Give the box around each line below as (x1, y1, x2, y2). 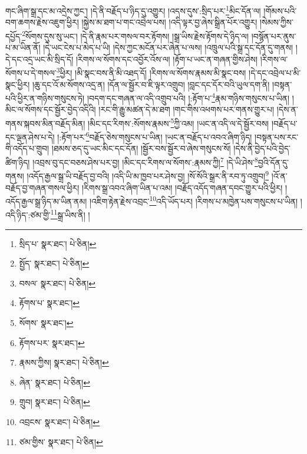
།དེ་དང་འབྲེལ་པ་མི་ (249, 66, 301, 78)
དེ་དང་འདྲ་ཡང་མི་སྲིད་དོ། (5, 52, 74, 65)
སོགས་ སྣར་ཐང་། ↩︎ (19, 317, 74, 329)
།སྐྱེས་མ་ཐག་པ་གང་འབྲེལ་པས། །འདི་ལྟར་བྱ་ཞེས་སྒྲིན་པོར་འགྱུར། (81, 16, 258, 28)
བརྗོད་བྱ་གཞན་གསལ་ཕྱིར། (5, 181, 80, 193)
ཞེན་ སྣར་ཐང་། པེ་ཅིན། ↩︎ (19, 376, 90, 388)
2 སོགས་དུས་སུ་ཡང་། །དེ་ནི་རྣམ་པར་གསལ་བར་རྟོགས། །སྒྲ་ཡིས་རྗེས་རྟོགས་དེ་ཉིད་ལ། (22, 28, 249, 42)
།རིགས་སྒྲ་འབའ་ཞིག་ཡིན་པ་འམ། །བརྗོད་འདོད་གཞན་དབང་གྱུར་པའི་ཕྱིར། (82, 181, 283, 193)
